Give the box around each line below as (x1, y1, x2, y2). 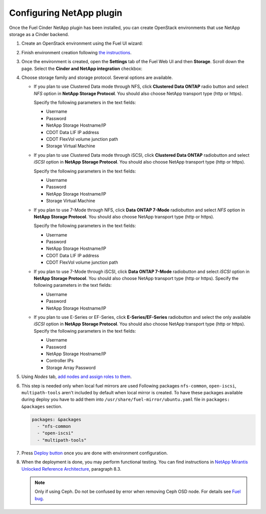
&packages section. (21, 403, 63, 409)
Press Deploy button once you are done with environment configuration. (21, 450, 168, 456)
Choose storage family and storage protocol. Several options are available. (21, 74, 173, 80)
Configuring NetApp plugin (9, 7, 123, 18)
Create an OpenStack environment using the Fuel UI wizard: (21, 40, 143, 46)
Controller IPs (46, 358, 74, 364)
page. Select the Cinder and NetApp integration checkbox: (21, 66, 142, 71)
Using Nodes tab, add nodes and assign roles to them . (21, 374, 132, 379)
